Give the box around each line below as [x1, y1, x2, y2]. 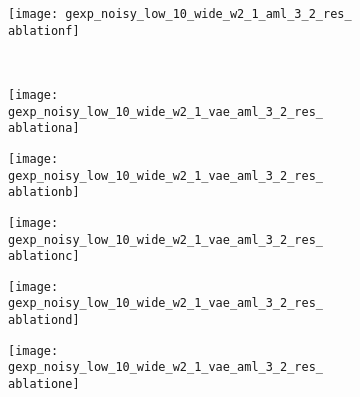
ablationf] [8, 23, 80, 38]
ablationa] [8, 121, 80, 136]
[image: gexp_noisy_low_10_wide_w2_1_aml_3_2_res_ [8, 7, 352, 21]
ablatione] [8, 377, 80, 392]
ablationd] [8, 313, 80, 328]
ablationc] [8, 249, 80, 264]
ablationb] [8, 185, 80, 200]
